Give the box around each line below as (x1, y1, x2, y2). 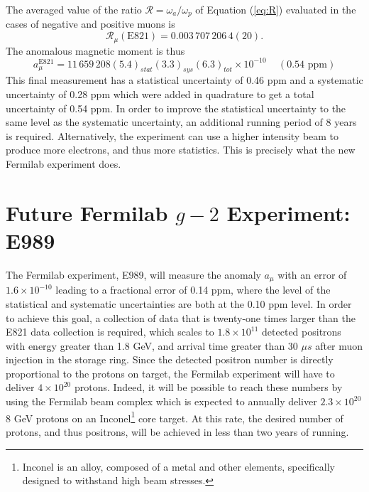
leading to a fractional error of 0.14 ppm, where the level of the (55, 282, 331, 297)
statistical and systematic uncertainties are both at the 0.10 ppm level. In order (6, 296, 352, 311)
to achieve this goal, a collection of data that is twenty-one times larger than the (6, 310, 356, 325)
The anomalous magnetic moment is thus (6, 43, 185, 58)
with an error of (277, 267, 347, 282)
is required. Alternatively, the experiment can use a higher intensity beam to (6, 128, 339, 143)
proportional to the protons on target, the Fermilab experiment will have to (6, 365, 335, 380)
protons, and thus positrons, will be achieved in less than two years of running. (6, 424, 349, 439)
